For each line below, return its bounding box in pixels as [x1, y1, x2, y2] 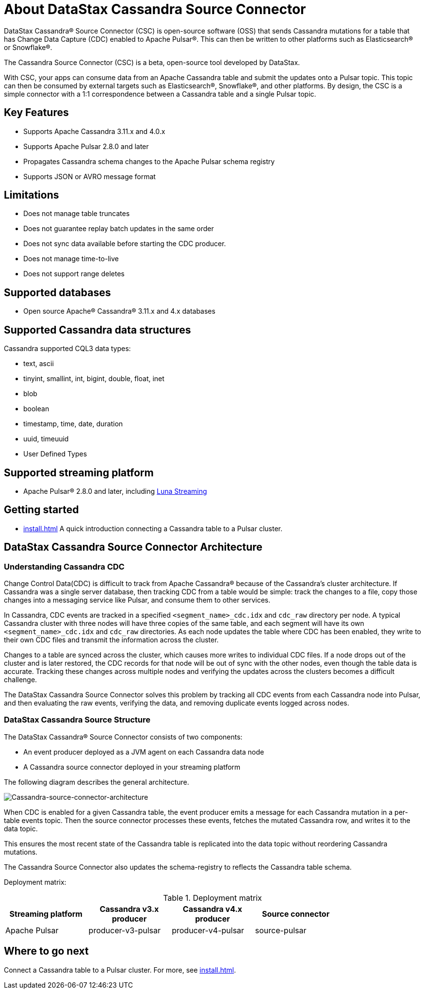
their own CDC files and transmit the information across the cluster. [4, 636, 219, 644]
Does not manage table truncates [23, 209, 130, 218]
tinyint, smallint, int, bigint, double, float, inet [23, 374, 164, 383]
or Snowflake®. [4, 43, 52, 51]
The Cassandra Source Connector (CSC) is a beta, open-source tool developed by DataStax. [4, 58, 300, 67]
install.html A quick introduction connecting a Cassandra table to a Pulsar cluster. [23, 524, 282, 533]
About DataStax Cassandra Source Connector [4, 1, 306, 17]
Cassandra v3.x [99, 904, 159, 914]
